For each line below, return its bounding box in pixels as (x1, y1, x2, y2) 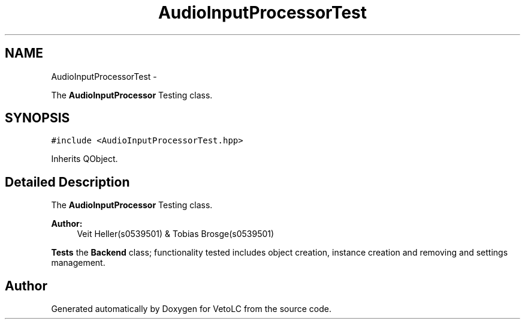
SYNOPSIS (5, 110, 70, 126)
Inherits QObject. (51, 154, 118, 164)
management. (51, 257, 105, 268)
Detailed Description (5, 174, 130, 190)
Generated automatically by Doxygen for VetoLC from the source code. (51, 304, 332, 314)
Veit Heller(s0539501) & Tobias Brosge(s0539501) (77, 229, 274, 239)
